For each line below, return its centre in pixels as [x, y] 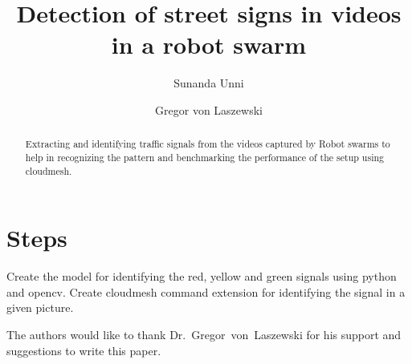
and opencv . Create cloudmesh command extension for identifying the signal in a [206, 291]
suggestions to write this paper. [84, 350]
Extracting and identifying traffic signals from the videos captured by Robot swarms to [208, 144]
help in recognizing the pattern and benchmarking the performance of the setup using [205, 157]
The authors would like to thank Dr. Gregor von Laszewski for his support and [204, 334]
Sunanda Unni [209, 83]
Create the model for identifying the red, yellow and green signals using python [202, 276]
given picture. [40, 307]
